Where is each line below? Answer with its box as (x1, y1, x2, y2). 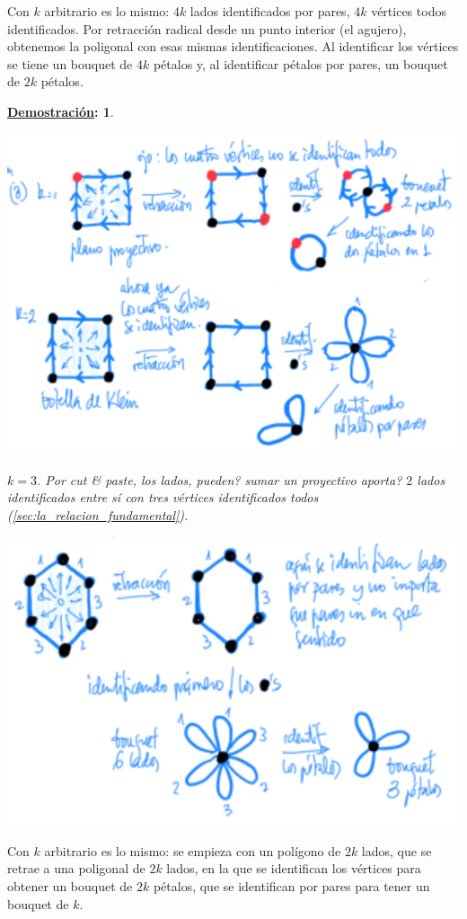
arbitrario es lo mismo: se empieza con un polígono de (44, 841, 341, 860)
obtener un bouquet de (7, 876, 133, 895)
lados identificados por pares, (189, 2, 350, 20)
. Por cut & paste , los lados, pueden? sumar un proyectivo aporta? (36, 470, 402, 489)
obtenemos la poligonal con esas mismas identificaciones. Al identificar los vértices (7, 37, 459, 56)
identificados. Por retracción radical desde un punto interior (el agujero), (7, 19, 407, 38)
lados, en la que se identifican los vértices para (166, 859, 421, 878)
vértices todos (371, 2, 446, 20)
